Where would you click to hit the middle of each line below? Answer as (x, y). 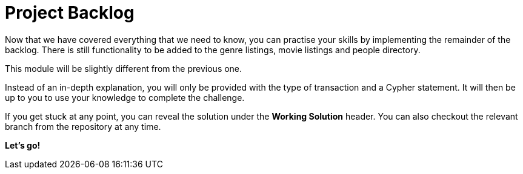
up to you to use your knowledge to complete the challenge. (125, 97)
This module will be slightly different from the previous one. (124, 68)
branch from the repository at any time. (83, 126)
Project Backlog (70, 13)
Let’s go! (23, 145)
